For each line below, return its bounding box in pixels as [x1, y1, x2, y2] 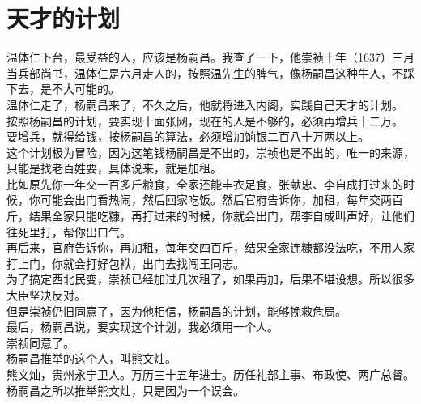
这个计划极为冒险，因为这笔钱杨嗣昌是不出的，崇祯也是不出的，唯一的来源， [6, 143, 415, 160]
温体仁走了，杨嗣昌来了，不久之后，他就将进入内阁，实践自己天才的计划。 [6, 96, 403, 113]
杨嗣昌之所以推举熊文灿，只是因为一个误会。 [6, 381, 245, 398]
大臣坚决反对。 [6, 287, 86, 304]
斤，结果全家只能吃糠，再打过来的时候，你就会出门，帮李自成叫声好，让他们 [6, 207, 415, 224]
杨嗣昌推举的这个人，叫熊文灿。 [6, 350, 176, 367]
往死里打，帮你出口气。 [6, 223, 131, 240]
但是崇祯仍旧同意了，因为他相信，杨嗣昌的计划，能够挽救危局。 [6, 302, 347, 319]
